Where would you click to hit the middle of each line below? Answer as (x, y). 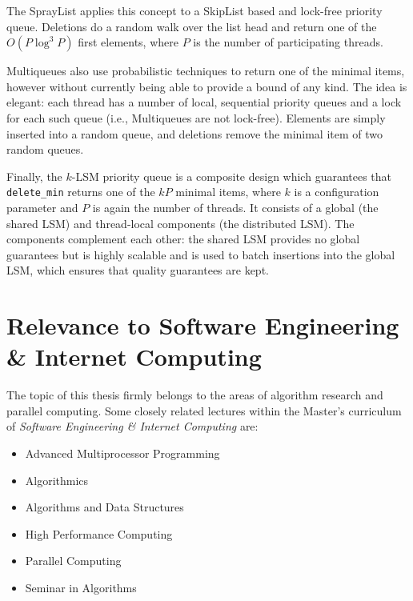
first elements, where (128, 42)
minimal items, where (228, 192)
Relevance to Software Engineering (203, 325)
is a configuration (337, 192)
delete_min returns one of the (81, 192)
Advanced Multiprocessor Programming (122, 453)
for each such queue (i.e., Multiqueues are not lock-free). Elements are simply (196, 117)
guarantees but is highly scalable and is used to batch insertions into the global (201, 254)
